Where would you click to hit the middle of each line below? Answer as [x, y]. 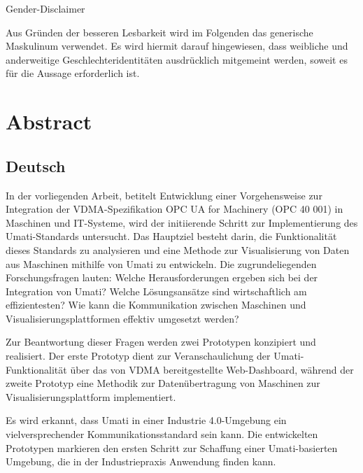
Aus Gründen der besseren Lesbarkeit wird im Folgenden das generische [159, 32]
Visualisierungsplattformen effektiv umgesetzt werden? [122, 318]
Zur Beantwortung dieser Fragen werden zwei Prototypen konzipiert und [161, 342]
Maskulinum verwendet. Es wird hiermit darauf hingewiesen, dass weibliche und [177, 46]
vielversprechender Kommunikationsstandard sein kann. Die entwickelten [162, 434]
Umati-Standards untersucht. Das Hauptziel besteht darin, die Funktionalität [171, 236]
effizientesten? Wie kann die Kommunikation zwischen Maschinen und [156, 305]
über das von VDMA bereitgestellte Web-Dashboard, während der [212, 369]
